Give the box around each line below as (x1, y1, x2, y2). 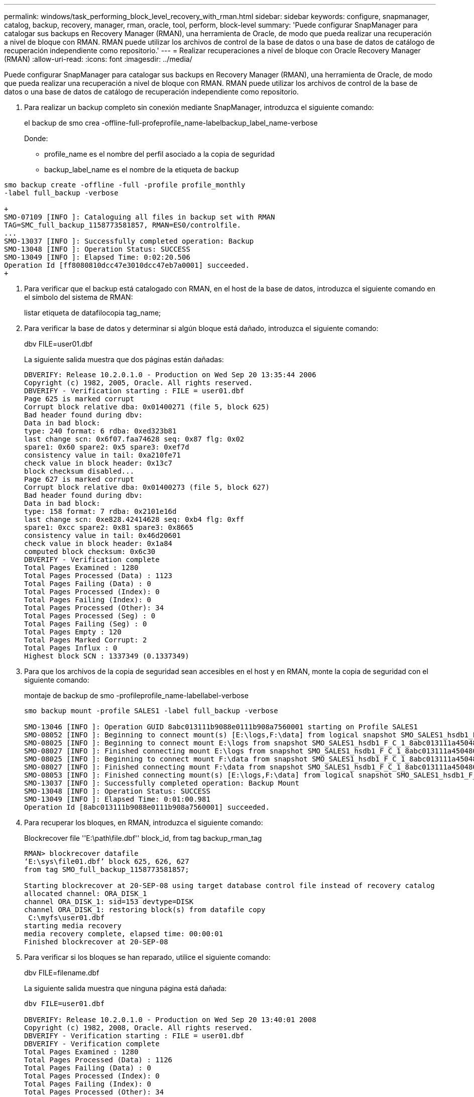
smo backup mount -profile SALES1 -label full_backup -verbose (24, 707, 278, 715)
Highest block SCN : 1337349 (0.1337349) (24, 652, 189, 660)
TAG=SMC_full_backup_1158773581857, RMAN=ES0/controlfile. (4, 221, 242, 229)
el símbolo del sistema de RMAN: (24, 293, 133, 301)
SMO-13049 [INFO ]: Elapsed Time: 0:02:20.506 (4, 253, 190, 261)
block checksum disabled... (24, 467, 135, 475)
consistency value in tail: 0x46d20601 (24, 531, 181, 539)
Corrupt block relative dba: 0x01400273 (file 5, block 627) (24, 483, 270, 491)
